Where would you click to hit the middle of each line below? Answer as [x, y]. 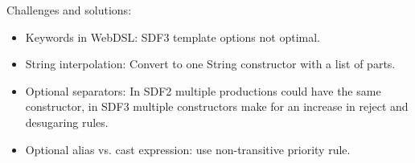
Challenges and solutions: [69, 10]
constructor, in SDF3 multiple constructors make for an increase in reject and [217, 106]
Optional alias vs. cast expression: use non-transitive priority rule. [188, 149]
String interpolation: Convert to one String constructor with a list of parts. [210, 64]
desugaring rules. [67, 122]
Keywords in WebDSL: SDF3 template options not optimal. [173, 37]
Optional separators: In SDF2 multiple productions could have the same [203, 90]
